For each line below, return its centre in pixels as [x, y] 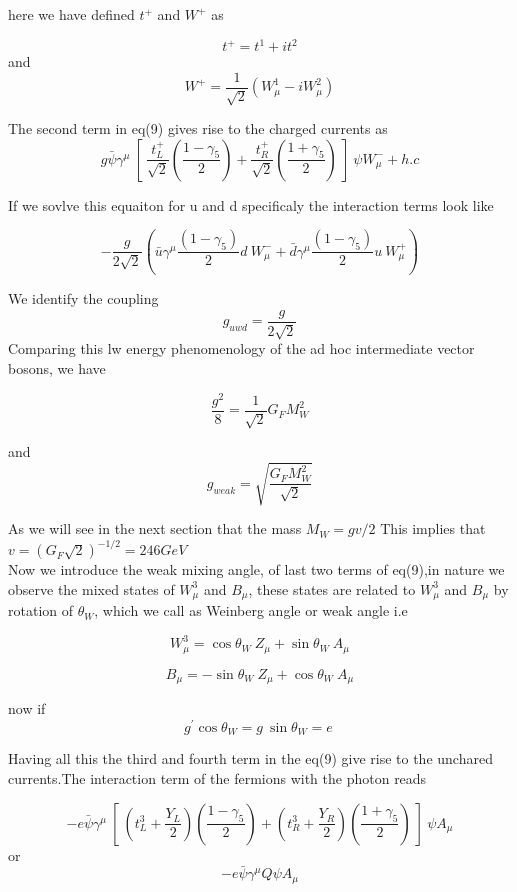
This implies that [433, 528]
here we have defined [71, 14]
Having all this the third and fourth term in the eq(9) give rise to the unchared [250, 758]
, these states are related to [332, 588]
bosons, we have [57, 367]
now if [27, 708]
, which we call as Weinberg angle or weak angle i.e [251, 610]
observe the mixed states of [91, 588]
